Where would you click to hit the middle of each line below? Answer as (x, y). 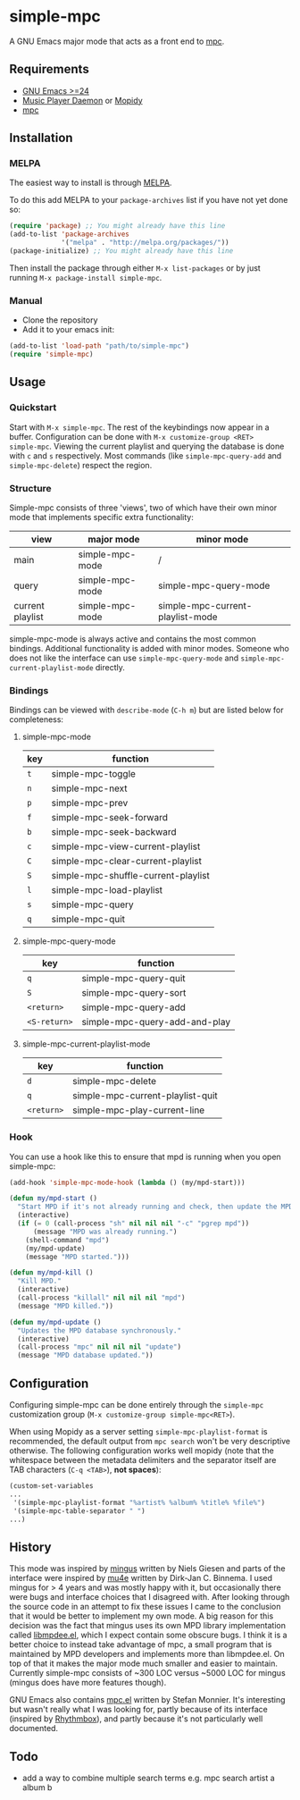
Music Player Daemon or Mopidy (82, 100)
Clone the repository (60, 320)
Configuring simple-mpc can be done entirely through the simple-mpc (137, 1405)
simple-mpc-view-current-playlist (126, 846)
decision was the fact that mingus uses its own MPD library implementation (147, 1626)
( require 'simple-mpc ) (51, 355)
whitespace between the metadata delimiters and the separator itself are (143, 1460)
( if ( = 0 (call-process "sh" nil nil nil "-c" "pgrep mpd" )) (133, 1224)
